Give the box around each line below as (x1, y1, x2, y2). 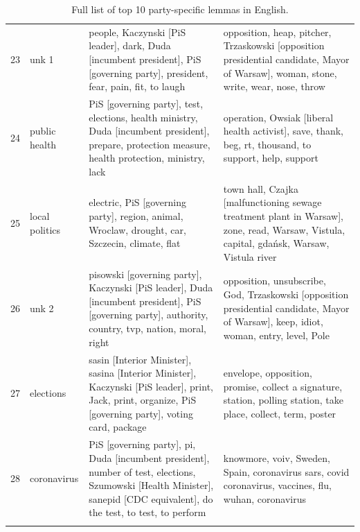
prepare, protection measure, (89, 137, 210, 151)
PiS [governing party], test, (89, 96, 204, 111)
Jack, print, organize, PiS (89, 393, 197, 407)
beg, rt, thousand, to (223, 137, 312, 151)
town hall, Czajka (223, 181, 298, 196)
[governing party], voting (89, 406, 193, 420)
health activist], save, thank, (223, 123, 344, 138)
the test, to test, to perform (89, 505, 206, 520)
